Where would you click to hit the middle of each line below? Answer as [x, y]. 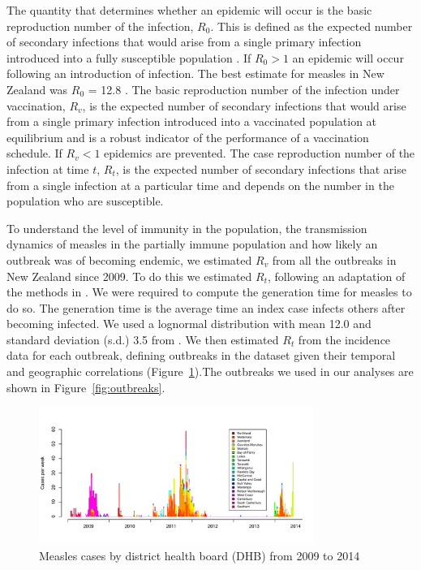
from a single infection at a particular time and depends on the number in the [200, 185]
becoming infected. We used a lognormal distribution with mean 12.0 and [189, 324]
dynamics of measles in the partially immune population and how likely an [192, 244]
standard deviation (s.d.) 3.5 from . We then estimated [143, 339]
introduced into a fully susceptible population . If [129, 57]
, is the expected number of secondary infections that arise [261, 168]
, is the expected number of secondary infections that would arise [244, 105]
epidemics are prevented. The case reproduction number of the [260, 153]
